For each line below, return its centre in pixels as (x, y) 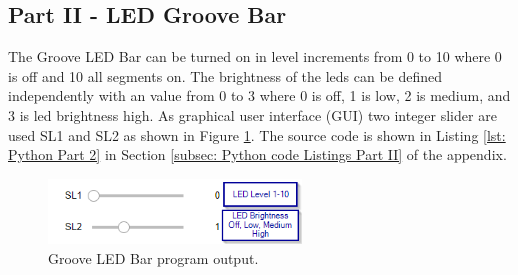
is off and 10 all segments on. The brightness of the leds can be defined (225, 75)
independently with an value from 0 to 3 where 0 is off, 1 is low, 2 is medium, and (259, 95)
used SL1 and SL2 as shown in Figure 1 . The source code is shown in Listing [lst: (257, 134)
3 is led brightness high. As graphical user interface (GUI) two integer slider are (252, 114)
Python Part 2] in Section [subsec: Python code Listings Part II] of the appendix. (257, 154)
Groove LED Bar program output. (153, 257)
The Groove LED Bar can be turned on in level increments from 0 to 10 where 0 (255, 56)
